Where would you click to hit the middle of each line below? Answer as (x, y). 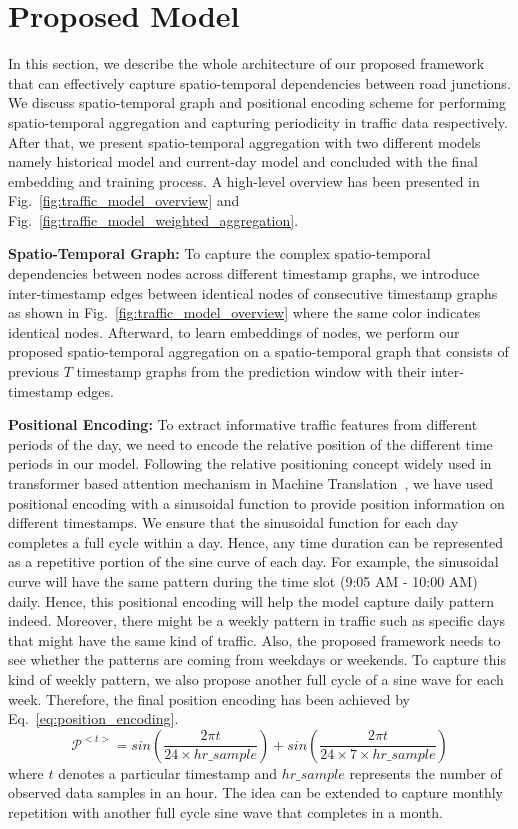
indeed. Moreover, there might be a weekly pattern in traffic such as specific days (257, 620)
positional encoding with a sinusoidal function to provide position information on (256, 502)
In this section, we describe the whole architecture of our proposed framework (246, 63)
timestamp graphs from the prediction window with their (251, 371)
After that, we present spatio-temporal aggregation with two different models (244, 141)
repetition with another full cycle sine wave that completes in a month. (225, 811)
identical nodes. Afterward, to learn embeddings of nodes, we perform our (234, 331)
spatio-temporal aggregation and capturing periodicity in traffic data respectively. (258, 121)
